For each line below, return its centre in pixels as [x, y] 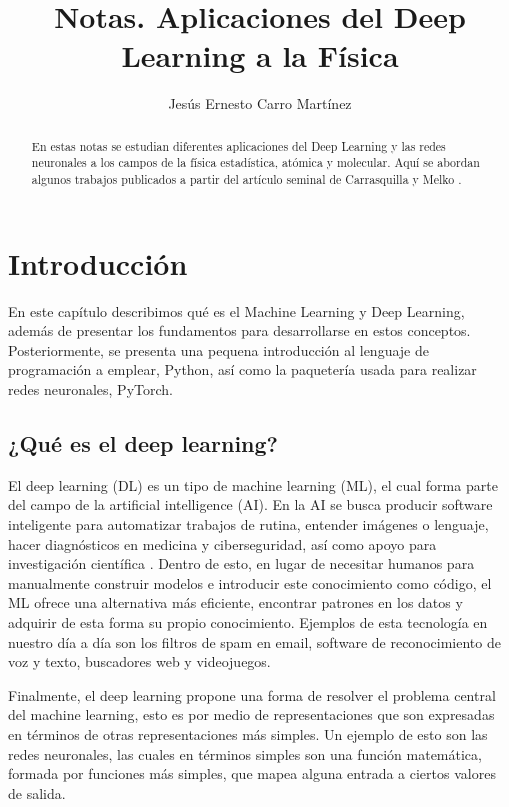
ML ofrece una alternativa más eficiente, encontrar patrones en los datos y [235, 602]
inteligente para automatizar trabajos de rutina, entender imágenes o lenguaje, [248, 523]
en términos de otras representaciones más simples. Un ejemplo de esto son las [248, 733]
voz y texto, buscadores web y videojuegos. [139, 661]
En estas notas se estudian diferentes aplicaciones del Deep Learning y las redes [238, 145]
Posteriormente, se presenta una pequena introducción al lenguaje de [218, 349]
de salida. [37, 792]
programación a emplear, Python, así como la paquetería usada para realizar [242, 369]
